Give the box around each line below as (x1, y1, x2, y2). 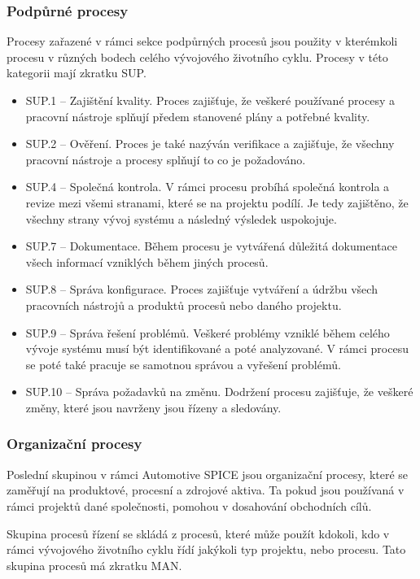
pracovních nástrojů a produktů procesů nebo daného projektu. (25, 296, 342, 313)
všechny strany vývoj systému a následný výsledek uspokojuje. (25, 210, 337, 227)
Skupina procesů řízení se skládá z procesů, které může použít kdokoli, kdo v (7, 525, 390, 542)
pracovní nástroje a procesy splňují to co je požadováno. (25, 150, 306, 168)
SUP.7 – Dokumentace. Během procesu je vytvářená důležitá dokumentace (25, 237, 397, 255)
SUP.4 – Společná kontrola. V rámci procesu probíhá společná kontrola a (25, 178, 390, 195)
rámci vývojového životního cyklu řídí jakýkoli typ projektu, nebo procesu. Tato (7, 541, 406, 558)
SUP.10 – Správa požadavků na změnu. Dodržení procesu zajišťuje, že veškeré (25, 383, 413, 400)
